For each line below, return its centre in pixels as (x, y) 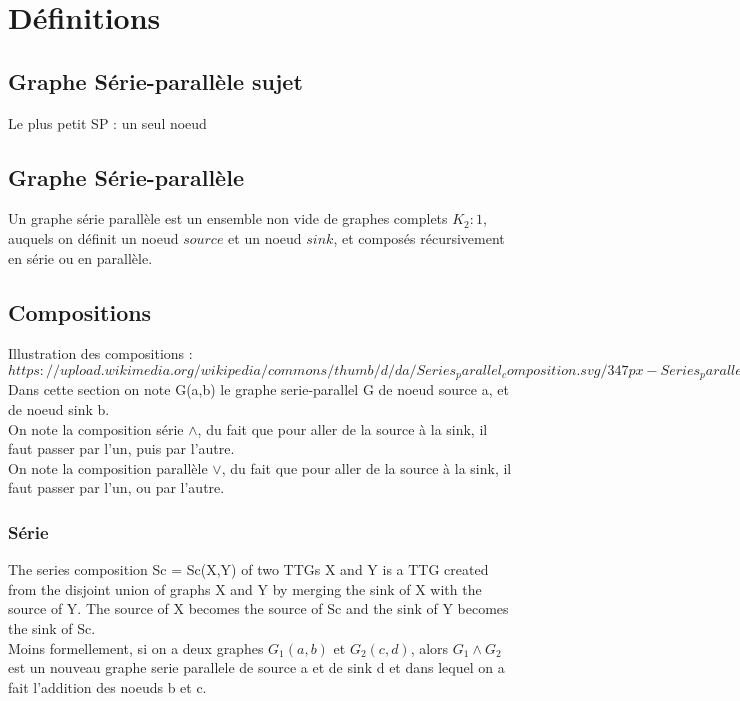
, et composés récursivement (419, 237)
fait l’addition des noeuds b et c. (107, 686)
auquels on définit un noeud (93, 237)
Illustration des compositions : (100, 353)
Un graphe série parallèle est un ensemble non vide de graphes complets (228, 218)
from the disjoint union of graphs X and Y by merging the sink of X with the (245, 588)
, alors (429, 647)
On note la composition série (96, 428)
